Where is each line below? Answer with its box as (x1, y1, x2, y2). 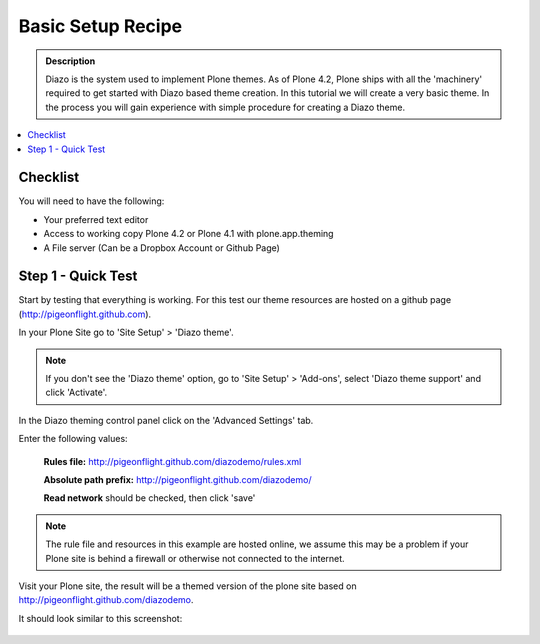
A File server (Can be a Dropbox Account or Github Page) (43, 241, 280, 254)
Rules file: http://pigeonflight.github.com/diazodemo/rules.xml (43, 455, 302, 467)
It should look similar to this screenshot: (18, 612, 183, 624)
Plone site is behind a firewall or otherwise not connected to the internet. (45, 552, 345, 564)
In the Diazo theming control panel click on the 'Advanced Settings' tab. (18, 414, 314, 426)
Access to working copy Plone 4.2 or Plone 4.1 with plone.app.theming (43, 228, 334, 240)
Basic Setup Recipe (18, 15, 183, 37)
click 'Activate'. (45, 386, 108, 399)
